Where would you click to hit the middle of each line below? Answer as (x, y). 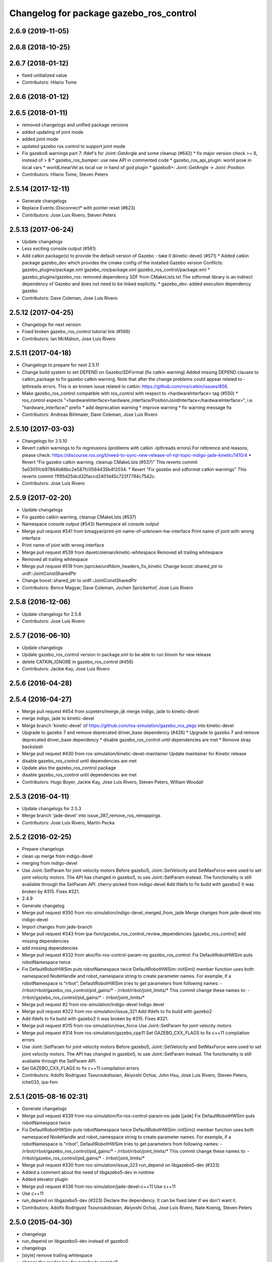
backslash (32, 747)
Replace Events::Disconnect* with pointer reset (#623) (79, 208)
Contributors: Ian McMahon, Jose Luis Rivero (69, 339)
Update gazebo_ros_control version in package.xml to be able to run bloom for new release (117, 655)
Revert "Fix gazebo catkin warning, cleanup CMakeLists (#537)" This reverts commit (110, 462)
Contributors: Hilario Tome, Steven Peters (65, 175)
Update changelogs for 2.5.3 (52, 808)
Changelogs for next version (51, 324)
